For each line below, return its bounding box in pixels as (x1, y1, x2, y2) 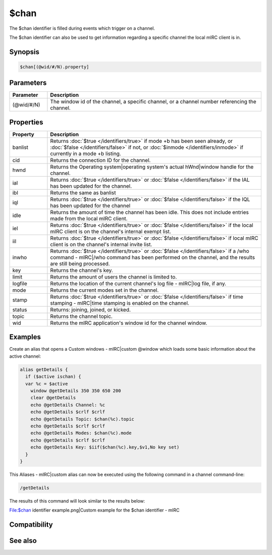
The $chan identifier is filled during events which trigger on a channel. (9, 25, 155, 31)
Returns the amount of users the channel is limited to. (50, 273, 177, 280)
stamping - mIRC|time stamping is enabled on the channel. (50, 299, 189, 306)
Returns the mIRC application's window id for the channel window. (50, 319, 208, 326)
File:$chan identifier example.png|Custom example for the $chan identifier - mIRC (9, 507, 180, 513)
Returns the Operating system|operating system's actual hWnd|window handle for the (50, 163, 254, 170)
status (12, 306, 27, 313)
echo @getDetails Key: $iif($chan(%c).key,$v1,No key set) (30, 445, 180, 450)
